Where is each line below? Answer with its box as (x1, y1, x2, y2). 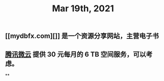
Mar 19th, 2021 (51, 3, 115, 14)
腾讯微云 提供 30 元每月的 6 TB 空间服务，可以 (5, 50, 147, 58)
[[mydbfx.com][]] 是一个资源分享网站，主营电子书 (5, 32, 159, 40)
